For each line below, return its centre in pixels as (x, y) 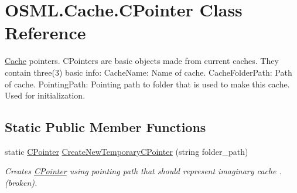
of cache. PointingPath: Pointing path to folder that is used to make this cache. (147, 84)
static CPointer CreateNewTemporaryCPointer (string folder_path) (127, 151)
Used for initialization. (45, 95)
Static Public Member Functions (105, 127)
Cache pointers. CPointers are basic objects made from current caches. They (142, 61)
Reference (45, 33)
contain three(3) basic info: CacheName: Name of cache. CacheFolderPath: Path (148, 72)
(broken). (21, 183)
